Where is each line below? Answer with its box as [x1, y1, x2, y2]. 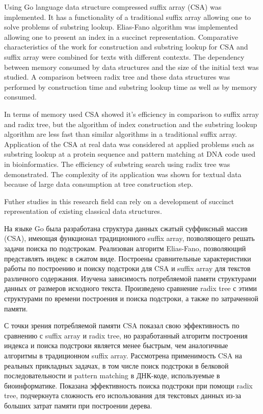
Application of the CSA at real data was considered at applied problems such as [4, 138, 254, 149]
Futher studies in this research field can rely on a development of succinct [4, 196, 234, 206]
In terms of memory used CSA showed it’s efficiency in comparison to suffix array [4, 108, 259, 119]
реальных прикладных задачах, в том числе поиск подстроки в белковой [4, 360, 229, 371]
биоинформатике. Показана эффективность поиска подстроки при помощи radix [4, 380, 253, 391]
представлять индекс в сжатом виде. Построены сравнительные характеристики [4, 253, 251, 263]
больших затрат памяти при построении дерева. [4, 400, 152, 410]
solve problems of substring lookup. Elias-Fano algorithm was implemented [4, 21, 238, 32]
